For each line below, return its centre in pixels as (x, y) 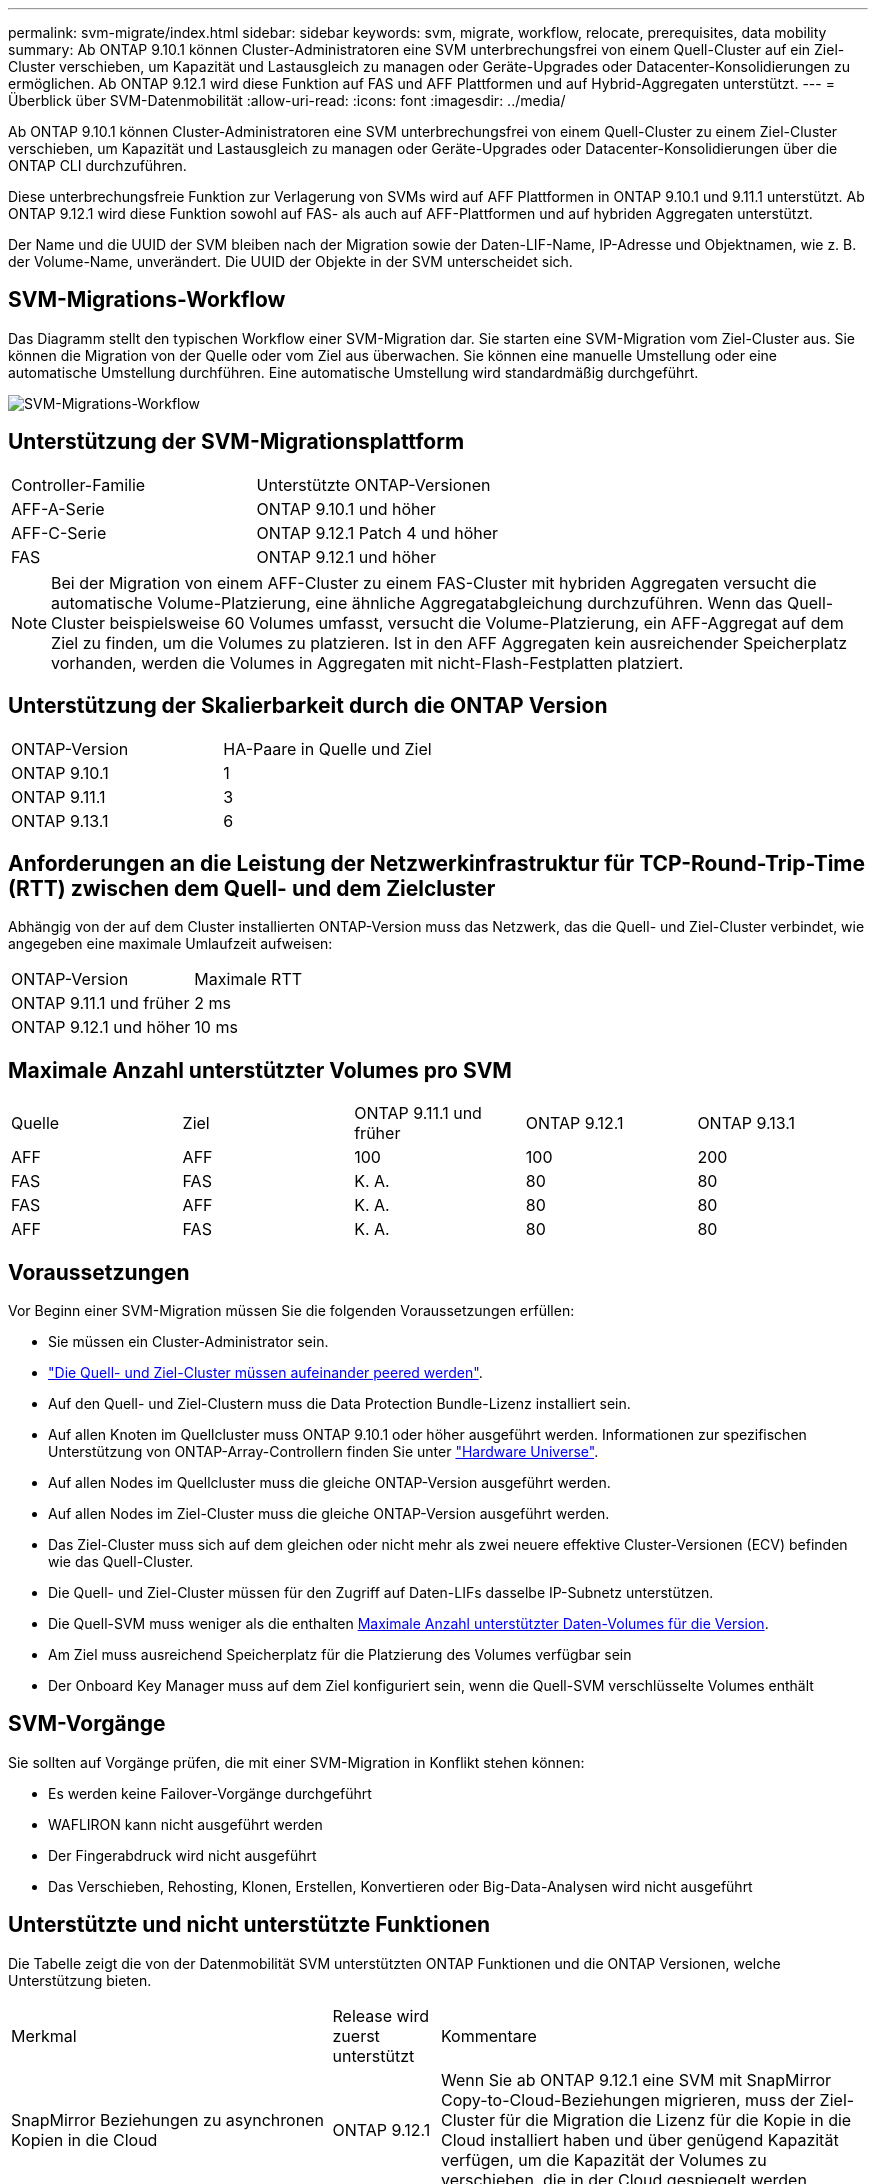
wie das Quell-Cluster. (121, 1562)
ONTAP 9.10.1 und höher (346, 508)
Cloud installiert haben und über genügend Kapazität (640, 2139)
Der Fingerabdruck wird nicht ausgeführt (182, 1855)
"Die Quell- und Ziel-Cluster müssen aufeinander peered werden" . (265, 1373)
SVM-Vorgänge (87, 1724)
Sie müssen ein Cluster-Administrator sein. (188, 1342)
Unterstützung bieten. (80, 1980)
